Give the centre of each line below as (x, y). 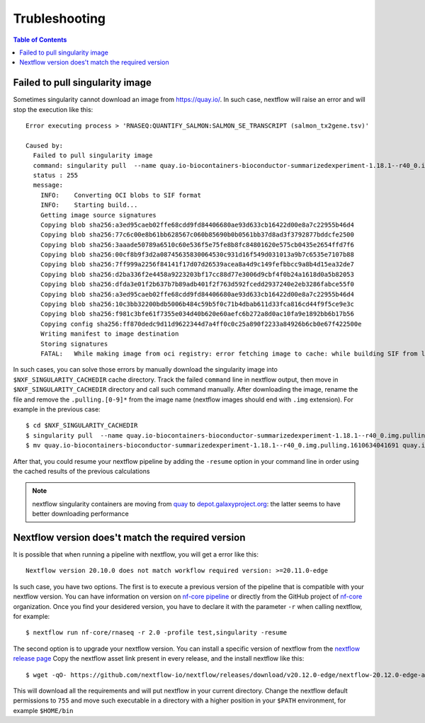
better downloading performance (80, 514)
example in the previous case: (57, 409)
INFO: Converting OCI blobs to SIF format (121, 195)
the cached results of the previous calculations (81, 471)
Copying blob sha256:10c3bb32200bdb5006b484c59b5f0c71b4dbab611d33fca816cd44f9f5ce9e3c (197, 304)
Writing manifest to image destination (109, 334)
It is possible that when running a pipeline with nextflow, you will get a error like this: (136, 554)
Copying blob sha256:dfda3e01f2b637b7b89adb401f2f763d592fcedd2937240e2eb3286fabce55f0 (197, 284)
